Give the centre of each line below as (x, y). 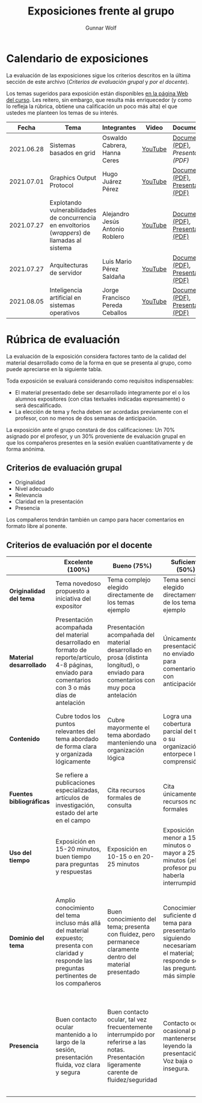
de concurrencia (73, 217)
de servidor (66, 273)
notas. (116, 1050)
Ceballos (115, 313)
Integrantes (119, 127)
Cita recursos (126, 790)
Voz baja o (178, 1061)
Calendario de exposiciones (77, 58)
